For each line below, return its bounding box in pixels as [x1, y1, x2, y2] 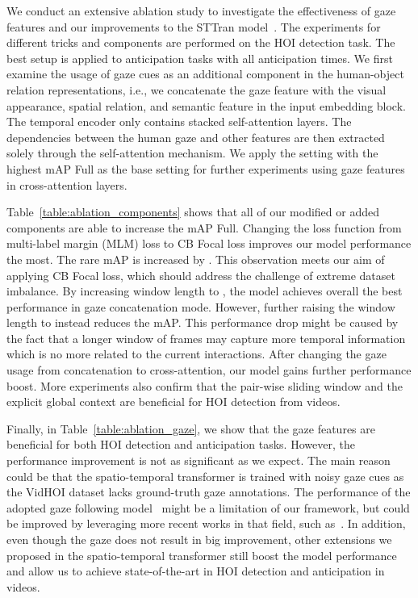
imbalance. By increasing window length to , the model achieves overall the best [6, 282, 403, 299]
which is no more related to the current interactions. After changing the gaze [6, 345, 387, 362]
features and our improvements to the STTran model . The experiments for [6, 18, 381, 35]
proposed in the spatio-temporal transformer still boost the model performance [6, 546, 397, 563]
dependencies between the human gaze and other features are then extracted [6, 128, 385, 145]
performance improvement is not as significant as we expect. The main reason [6, 452, 391, 469]
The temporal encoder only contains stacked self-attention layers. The [6, 113, 352, 130]
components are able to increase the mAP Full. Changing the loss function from [6, 219, 402, 236]
